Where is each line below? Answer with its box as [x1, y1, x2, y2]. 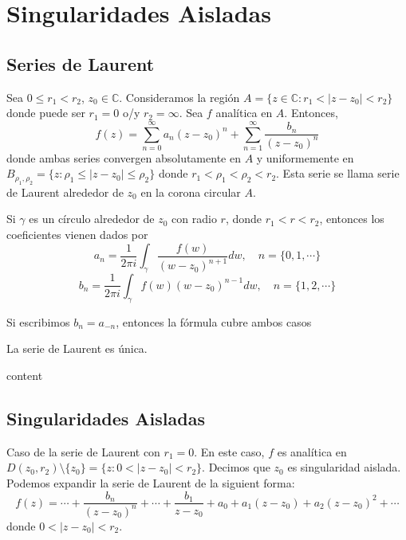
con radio [171, 210, 217, 227]
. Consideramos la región [119, 88, 240, 105]
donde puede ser [6, 104, 85, 121]
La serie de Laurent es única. [6, 340, 148, 357]
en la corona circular [140, 183, 241, 200]
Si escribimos [6, 313, 70, 330]
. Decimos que [202, 459, 270, 475]
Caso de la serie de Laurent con [6, 443, 160, 460]
